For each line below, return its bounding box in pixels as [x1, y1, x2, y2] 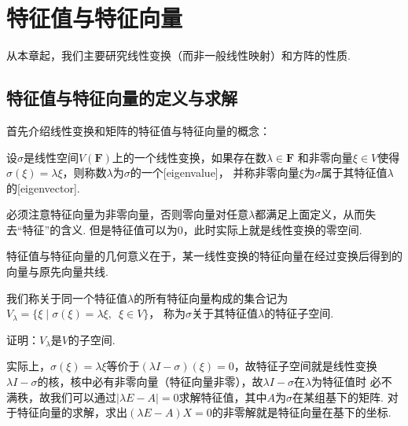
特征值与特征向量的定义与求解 [6, 86, 237, 110]
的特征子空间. [264, 305, 334, 321]
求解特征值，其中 [178, 388, 267, 405]
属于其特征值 [321, 164, 388, 181]
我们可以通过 [50, 388, 116, 405]
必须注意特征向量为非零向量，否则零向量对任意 [6, 206, 248, 222]
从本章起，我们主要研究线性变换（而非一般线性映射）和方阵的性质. [6, 47, 351, 64]
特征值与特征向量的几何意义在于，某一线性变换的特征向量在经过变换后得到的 [6, 248, 402, 264]
